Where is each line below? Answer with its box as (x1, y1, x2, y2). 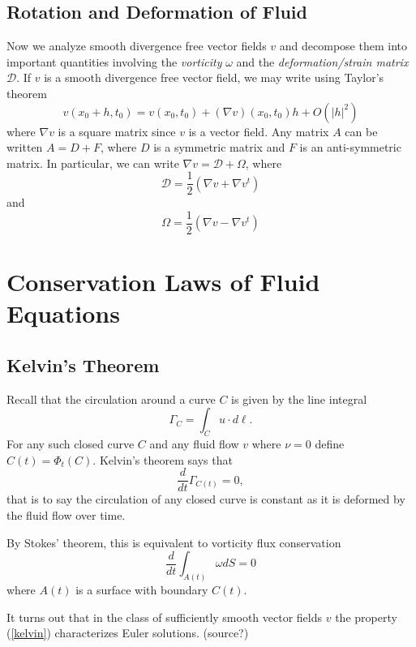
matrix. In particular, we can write (6, 154, 179, 171)
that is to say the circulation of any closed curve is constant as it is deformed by (6, 491, 405, 508)
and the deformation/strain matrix (236, 53, 409, 70)
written (6, 139, 43, 156)
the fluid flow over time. (6, 507, 126, 524)
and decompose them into (279, 37, 407, 54)
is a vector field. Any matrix (188, 122, 329, 139)
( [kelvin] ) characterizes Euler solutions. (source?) (6, 624, 249, 641)
